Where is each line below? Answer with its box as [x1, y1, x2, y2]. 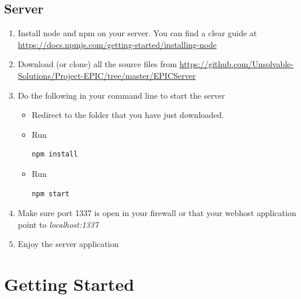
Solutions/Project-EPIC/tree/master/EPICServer [17, 69, 196, 81]
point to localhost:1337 [17, 218, 99, 230]
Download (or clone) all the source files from [17, 58, 177, 70]
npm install [32, 150, 78, 159]
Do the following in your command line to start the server [17, 89, 225, 101]
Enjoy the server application [17, 238, 119, 250]
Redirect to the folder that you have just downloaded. [32, 109, 224, 121]
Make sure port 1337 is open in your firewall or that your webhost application [17, 207, 296, 219]
